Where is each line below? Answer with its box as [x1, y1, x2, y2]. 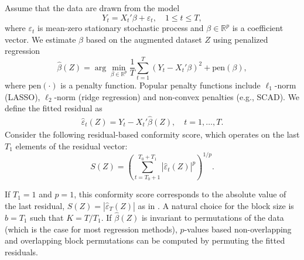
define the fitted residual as [5, 102, 103, 114]
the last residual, [5, 199, 65, 211]
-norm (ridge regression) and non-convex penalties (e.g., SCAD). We [54, 90, 300, 102]
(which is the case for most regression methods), [5, 223, 177, 235]
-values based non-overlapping [184, 223, 292, 235]
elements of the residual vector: [15, 139, 128, 152]
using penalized [213, 33, 268, 45]
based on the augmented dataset [86, 33, 202, 45]
